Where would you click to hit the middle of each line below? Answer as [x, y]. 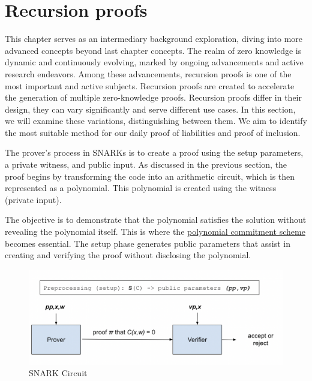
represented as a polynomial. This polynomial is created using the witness [141, 188]
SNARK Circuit [58, 373]
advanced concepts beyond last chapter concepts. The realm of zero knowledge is [153, 50]
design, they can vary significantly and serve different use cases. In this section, [150, 109]
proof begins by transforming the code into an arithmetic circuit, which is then [150, 176]
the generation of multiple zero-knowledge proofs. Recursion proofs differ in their [153, 97]
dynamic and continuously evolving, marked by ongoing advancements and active [154, 62]
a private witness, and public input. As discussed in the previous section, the [146, 164]
